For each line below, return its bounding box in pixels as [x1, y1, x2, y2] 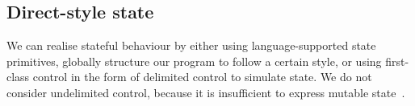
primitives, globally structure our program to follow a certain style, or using [6, 52, 382, 69]
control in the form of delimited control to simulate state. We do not [32, 68, 372, 85]
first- [385, 52, 409, 69]
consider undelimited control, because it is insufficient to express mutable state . [6, 84, 405, 100]
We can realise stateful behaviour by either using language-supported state [6, 37, 376, 54]
